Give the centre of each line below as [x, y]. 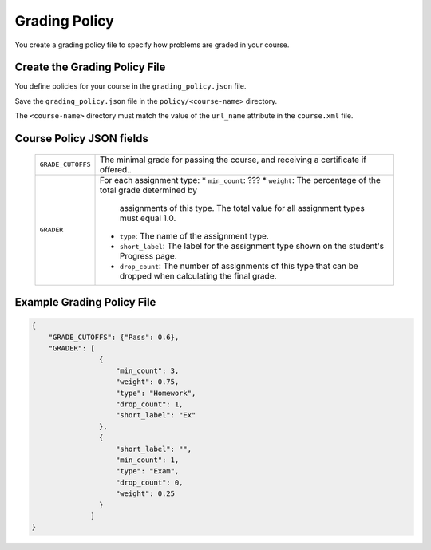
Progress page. [148, 255]
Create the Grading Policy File [90, 67]
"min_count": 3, [148, 370]
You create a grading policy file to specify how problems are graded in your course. [152, 45]
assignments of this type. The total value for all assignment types [242, 208]
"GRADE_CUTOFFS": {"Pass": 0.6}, [114, 337]
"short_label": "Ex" [156, 415]
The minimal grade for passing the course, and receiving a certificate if [233, 160]
